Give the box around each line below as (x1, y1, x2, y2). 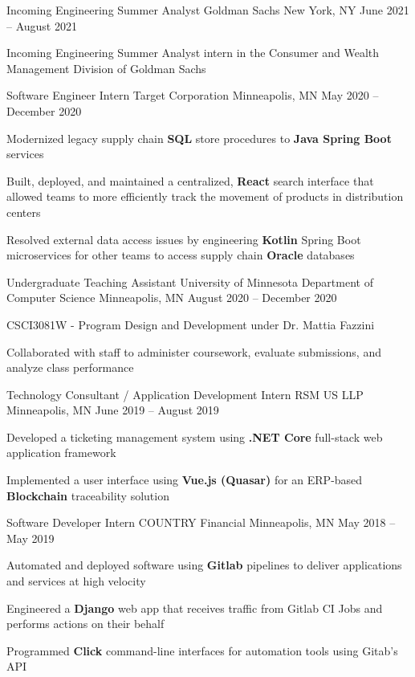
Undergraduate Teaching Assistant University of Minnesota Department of (6, 273, 373, 290)
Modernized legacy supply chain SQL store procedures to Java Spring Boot (6, 129, 392, 146)
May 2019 (6, 529, 55, 546)
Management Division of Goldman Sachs (6, 59, 206, 76)
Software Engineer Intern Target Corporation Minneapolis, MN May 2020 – (6, 87, 379, 104)
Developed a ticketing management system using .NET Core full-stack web (6, 428, 383, 445)
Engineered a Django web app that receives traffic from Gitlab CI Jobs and (6, 599, 383, 616)
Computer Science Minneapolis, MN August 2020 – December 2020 (6, 289, 337, 306)
